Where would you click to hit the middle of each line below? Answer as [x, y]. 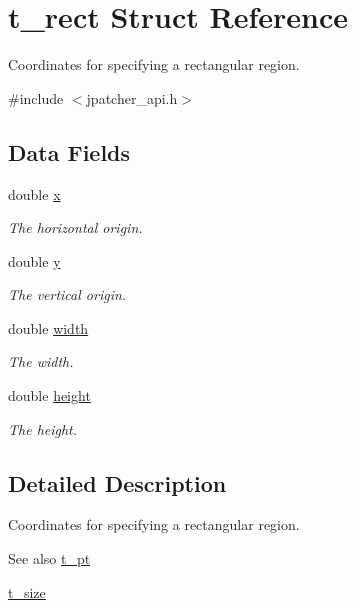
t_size [27, 591]
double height [49, 395]
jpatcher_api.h [132, 97]
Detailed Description [117, 482]
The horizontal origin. [75, 227]
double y [34, 260]
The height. [43, 428]
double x [34, 193]
